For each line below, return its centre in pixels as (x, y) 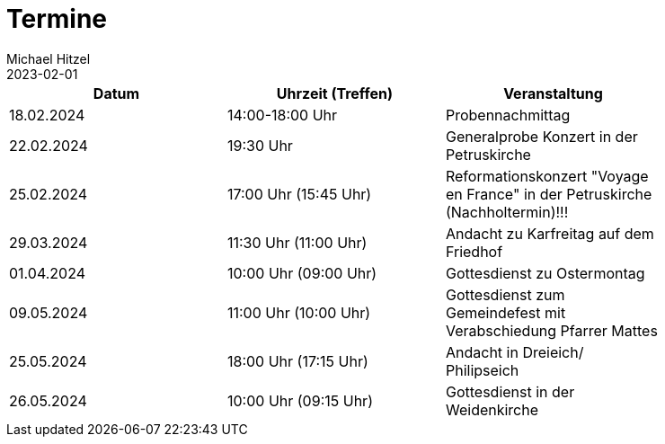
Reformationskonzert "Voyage (547, 176)
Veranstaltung (553, 93)
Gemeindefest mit (505, 312)
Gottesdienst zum (505, 294)
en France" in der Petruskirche (549, 194)
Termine (57, 19)
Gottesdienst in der (510, 391)
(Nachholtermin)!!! (507, 212)
